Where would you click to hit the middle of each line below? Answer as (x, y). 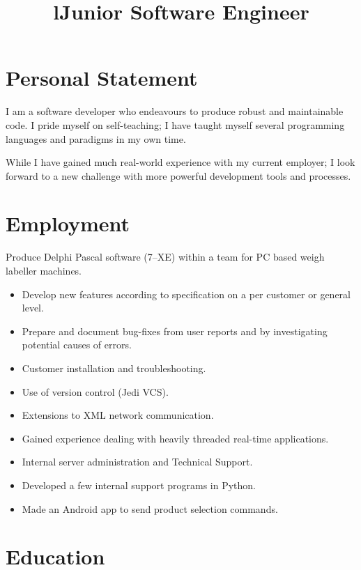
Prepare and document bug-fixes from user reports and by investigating (175, 331)
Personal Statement (102, 78)
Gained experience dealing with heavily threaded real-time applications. (175, 438)
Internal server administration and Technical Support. (137, 462)
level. (33, 308)
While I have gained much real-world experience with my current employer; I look (180, 162)
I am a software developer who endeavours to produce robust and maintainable (175, 111)
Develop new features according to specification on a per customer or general (186, 294)
